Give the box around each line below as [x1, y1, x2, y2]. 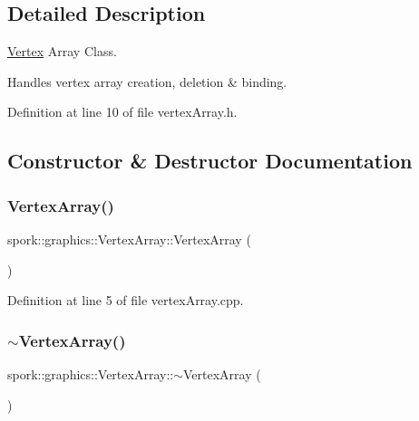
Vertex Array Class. [7, 42, 117, 61]
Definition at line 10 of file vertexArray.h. [7, 102, 238, 121]
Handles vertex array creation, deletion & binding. [7, 72, 287, 91]
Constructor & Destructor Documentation [7, 147, 413, 175]
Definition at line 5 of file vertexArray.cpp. [7, 291, 244, 310]
